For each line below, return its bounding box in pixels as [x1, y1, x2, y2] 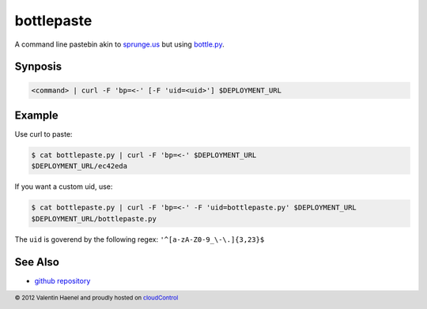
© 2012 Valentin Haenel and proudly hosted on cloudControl [14, 293, 179, 302]
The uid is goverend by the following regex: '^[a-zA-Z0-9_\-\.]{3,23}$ [14, 234, 265, 244]
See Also [14, 255, 59, 269]
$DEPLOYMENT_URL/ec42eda [31, 162, 128, 171]
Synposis [14, 60, 62, 73]
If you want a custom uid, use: [14, 182, 113, 191]
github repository [34, 276, 91, 285]
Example [14, 108, 59, 122]
